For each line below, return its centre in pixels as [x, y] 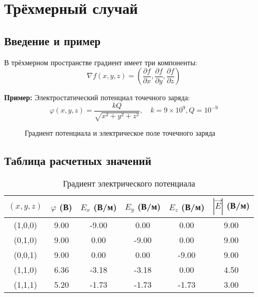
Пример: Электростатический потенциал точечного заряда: [97, 97]
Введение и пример [53, 40]
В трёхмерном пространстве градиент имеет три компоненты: [101, 62]
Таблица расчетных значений [78, 161]
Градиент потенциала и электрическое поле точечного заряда [120, 133]
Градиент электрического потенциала [129, 183]
